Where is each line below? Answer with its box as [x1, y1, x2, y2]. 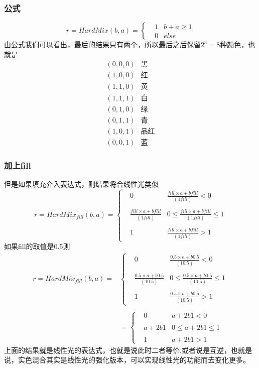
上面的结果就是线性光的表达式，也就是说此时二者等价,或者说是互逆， [4, 344, 231, 355]
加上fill [4, 159, 31, 171]
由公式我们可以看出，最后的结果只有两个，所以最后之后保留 [4, 39, 201, 50]
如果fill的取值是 [4, 241, 54, 251]
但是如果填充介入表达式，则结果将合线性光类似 [4, 178, 159, 189]
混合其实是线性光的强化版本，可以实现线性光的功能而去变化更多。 [32, 354, 250, 365]
